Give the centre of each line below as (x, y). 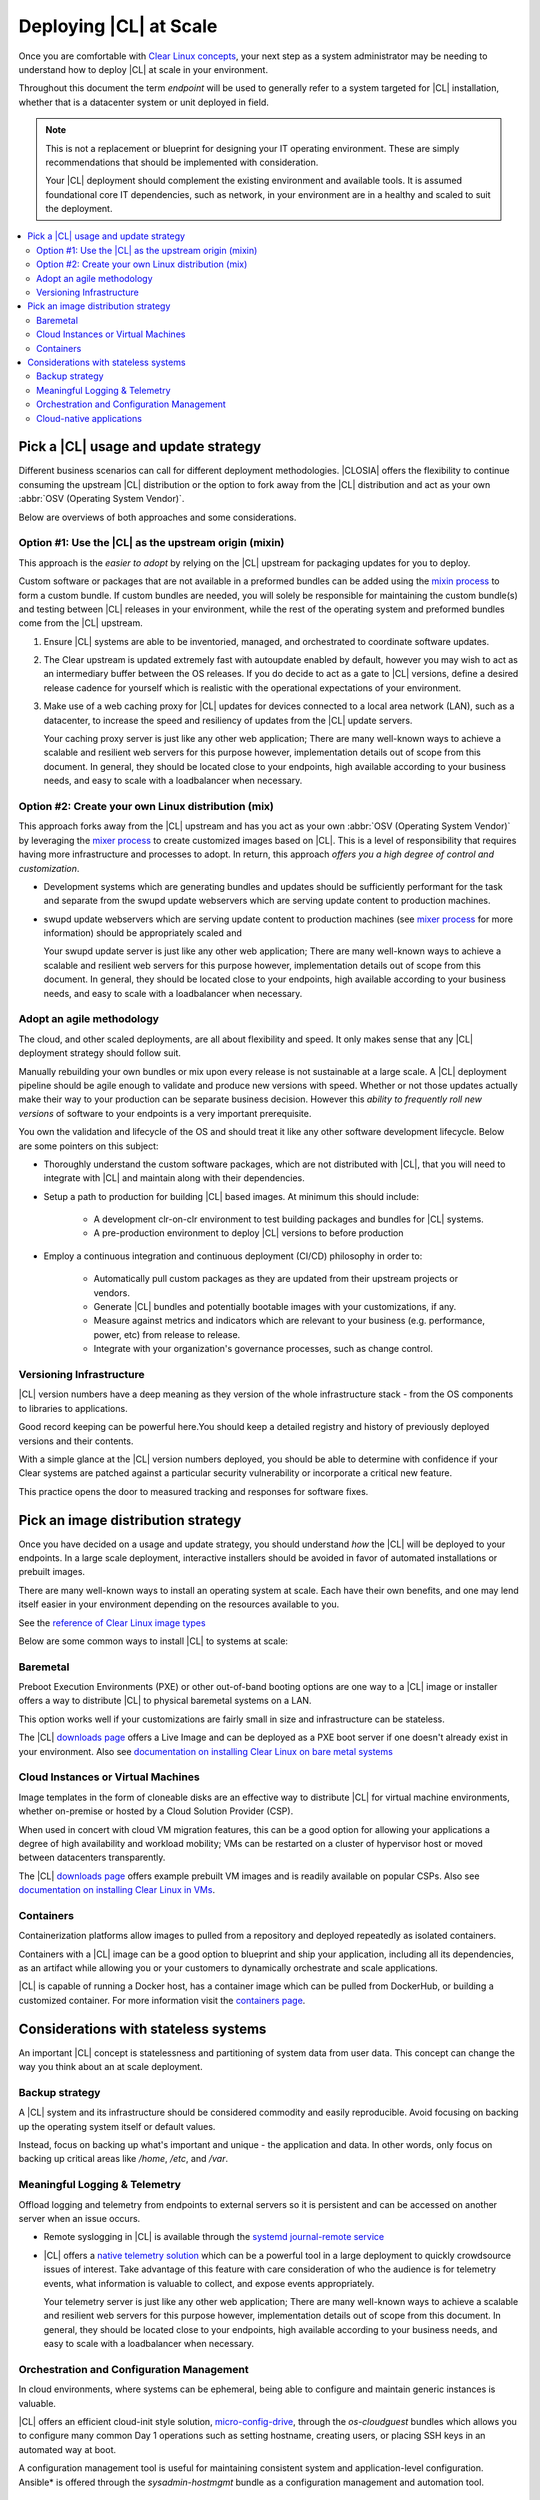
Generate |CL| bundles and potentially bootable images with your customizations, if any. (275, 1307)
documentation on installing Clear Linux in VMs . (116, 1890)
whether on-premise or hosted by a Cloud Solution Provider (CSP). (156, 1811)
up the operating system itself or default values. (117, 2126)
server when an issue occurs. (79, 2218)
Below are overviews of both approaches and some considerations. (157, 517)
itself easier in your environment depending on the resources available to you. (179, 1604)
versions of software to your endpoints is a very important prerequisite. (165, 1113)
